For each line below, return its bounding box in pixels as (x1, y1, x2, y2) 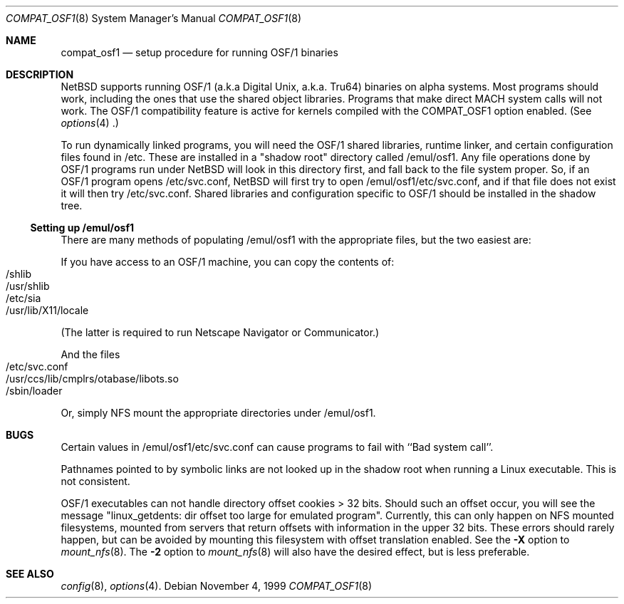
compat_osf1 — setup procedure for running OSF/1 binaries (61, 46, 338, 58)
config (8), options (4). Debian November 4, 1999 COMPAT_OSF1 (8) (61, 580, 373, 592)
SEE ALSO (6, 568, 54, 580)
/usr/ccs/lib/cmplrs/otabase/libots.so (6, 373, 179, 385)
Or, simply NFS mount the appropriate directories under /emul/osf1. (61, 407, 376, 419)
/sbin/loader (6, 385, 63, 397)
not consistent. (61, 475, 130, 487)
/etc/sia (6, 292, 41, 304)
